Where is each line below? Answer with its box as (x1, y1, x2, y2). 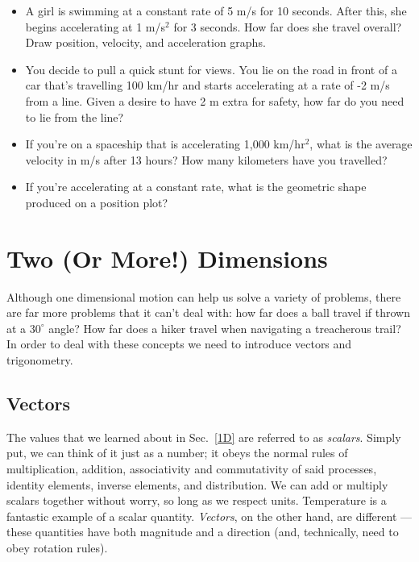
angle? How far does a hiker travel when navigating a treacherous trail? (48, 319, 401, 336)
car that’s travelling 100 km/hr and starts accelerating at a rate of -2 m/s (25, 77, 390, 94)
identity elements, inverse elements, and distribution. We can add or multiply (6, 476, 388, 493)
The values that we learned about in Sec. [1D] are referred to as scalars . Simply (6, 428, 401, 445)
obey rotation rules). (6, 539, 108, 556)
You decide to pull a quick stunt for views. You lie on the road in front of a (25, 60, 397, 77)
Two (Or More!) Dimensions (6, 241, 328, 274)
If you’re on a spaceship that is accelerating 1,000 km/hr (25, 135, 305, 152)
